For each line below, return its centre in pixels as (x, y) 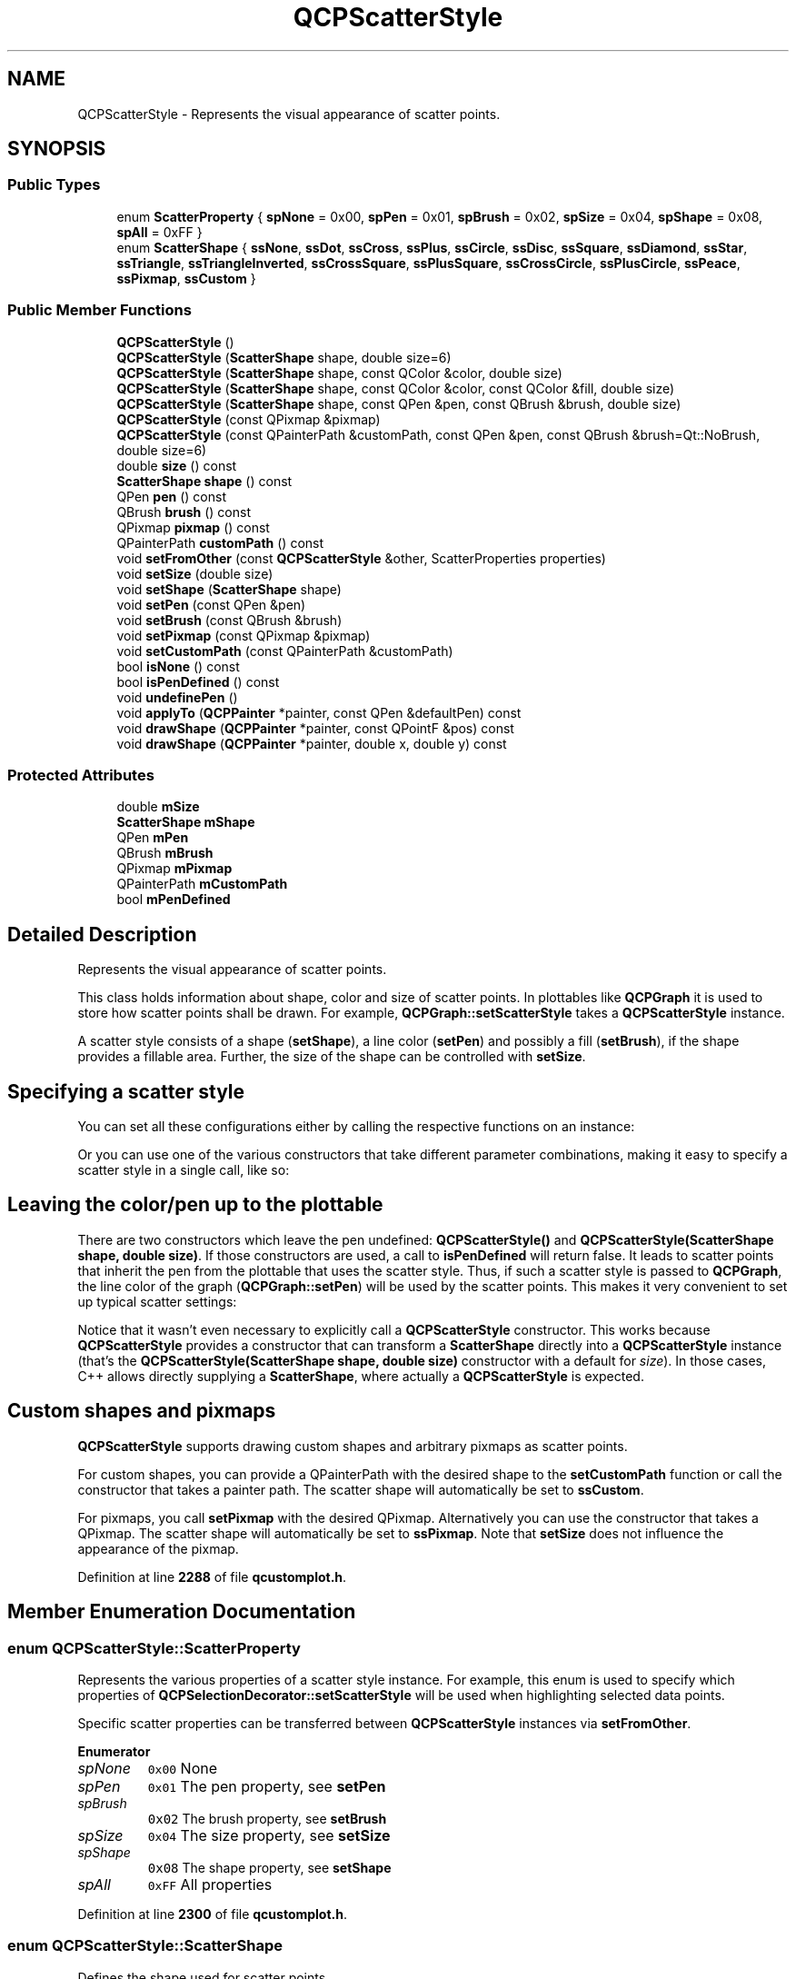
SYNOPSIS (57, 149)
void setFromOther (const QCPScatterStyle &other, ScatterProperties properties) (361, 558)
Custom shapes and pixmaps (142, 1411)
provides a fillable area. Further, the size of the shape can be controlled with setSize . (332, 1057)
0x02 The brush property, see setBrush (267, 1818)
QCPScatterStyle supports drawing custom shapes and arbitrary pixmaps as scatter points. (353, 1446)
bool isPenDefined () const (198, 681)
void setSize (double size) (195, 573)
